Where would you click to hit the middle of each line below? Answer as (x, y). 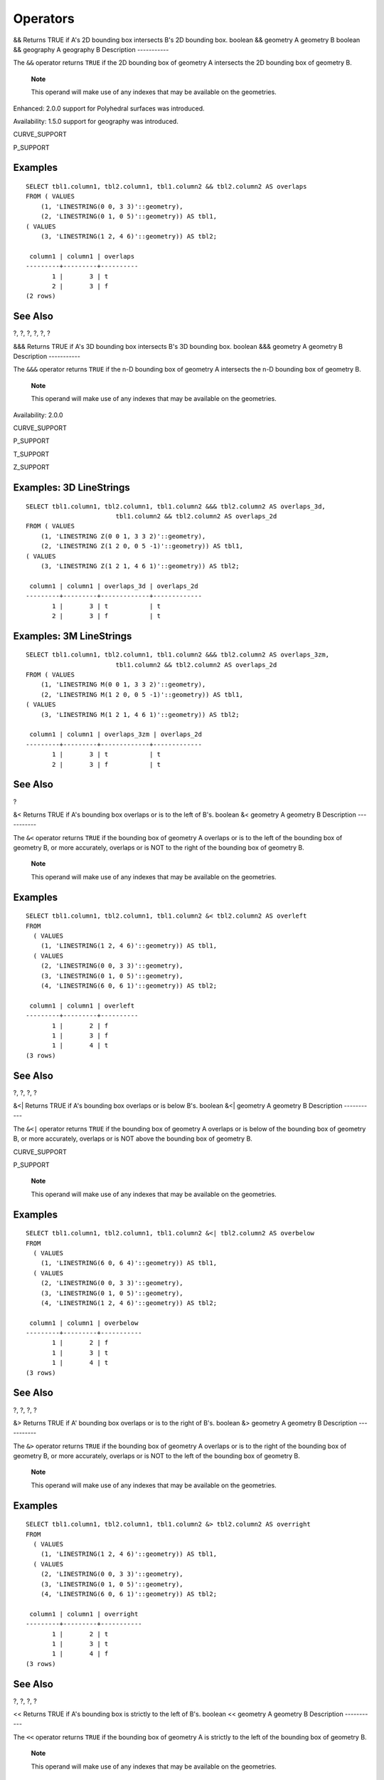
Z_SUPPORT (31, 467)
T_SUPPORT (31, 454)
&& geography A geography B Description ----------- (91, 49)
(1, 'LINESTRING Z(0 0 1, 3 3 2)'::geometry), (123, 536)
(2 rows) (41, 296)
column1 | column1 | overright (84, 1614)
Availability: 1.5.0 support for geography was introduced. (96, 121)
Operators (44, 19)
